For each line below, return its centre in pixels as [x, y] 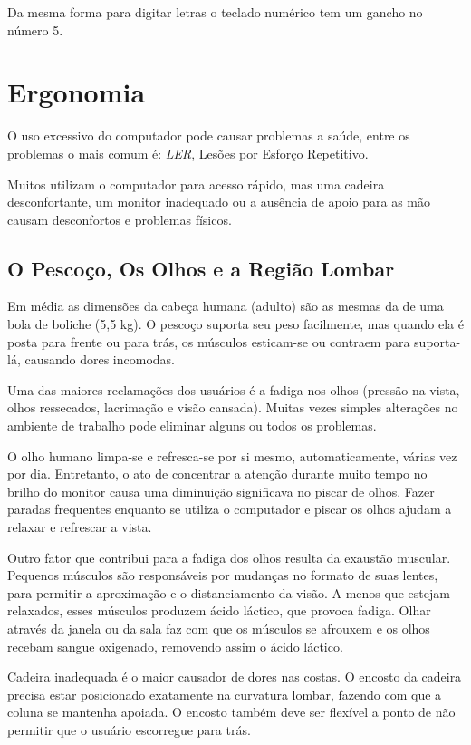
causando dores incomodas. [100, 359]
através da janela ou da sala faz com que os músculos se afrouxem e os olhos [219, 628]
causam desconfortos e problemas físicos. [120, 219]
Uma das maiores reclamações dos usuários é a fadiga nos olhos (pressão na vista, [234, 389]
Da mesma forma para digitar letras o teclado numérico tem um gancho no [215, 12]
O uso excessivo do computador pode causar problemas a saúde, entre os [209, 135]
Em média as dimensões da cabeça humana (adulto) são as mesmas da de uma [226, 306]
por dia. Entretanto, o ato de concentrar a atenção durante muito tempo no [217, 474]
